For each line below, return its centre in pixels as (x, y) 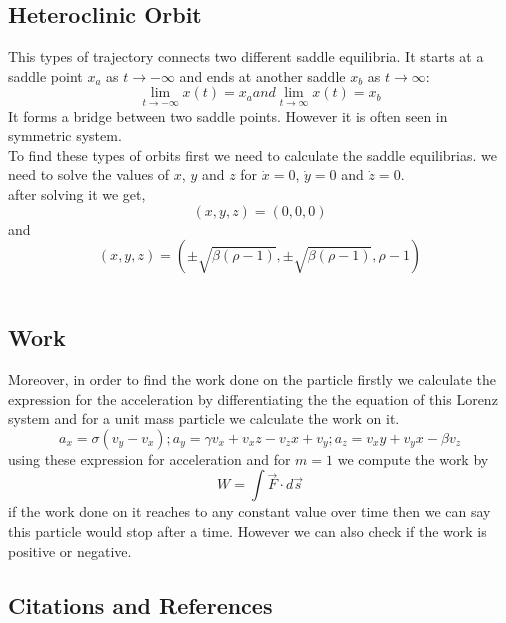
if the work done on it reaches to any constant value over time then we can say (249, 511)
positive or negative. (70, 550)
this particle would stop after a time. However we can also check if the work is (247, 530)
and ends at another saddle (262, 75)
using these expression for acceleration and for (149, 458)
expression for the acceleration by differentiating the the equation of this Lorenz (253, 398)
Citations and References (140, 604)
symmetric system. (65, 135)
